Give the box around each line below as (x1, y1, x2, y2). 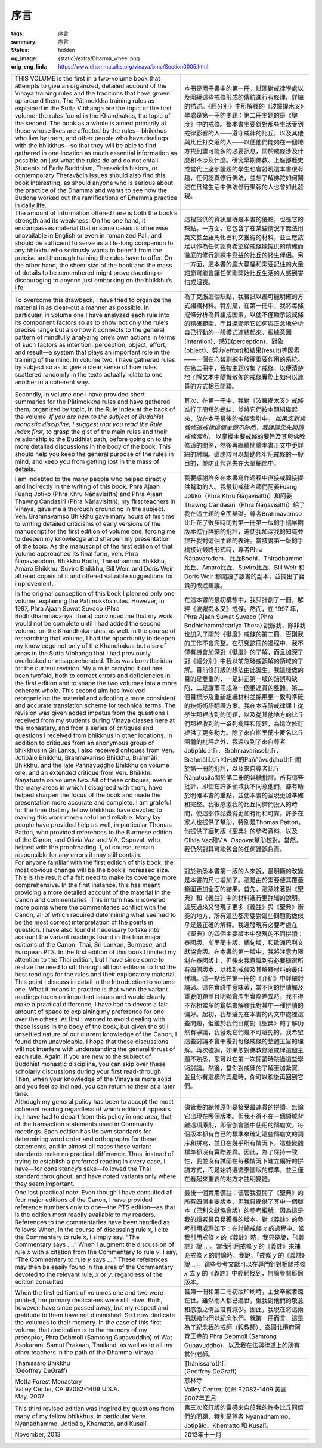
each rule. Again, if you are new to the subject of (14, 1052, 151, 1061)
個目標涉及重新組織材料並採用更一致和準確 (184, 692, 304, 701)
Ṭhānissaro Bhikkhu (14, 1358, 70, 1367)
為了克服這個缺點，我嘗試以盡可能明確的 (184, 292, 298, 301)
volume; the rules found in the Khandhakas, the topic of (14, 111, 171, 119)
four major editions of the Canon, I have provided (14, 1196, 153, 1204)
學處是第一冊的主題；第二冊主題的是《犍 (184, 111, 298, 119)
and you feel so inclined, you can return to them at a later (14, 1082, 175, 1090)
